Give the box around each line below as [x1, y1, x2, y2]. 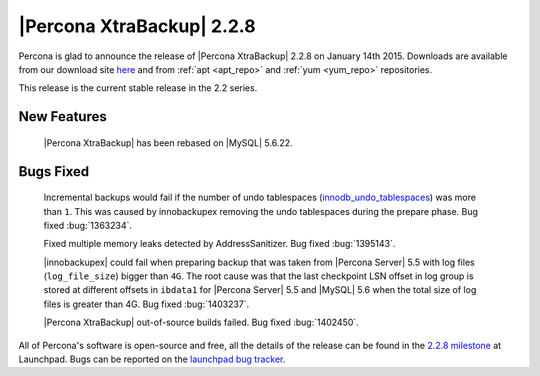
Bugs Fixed [18, 163, 90, 180]
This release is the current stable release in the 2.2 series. [18, 82, 258, 94]
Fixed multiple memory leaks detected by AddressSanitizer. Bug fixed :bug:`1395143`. [43, 238, 396, 250]
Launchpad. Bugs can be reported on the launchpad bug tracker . [18, 353, 286, 365]
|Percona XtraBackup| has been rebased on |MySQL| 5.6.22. [43, 136, 293, 149]
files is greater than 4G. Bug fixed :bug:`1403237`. [43, 298, 250, 310]
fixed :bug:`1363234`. [43, 219, 133, 231]
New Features [18, 108, 107, 125]
